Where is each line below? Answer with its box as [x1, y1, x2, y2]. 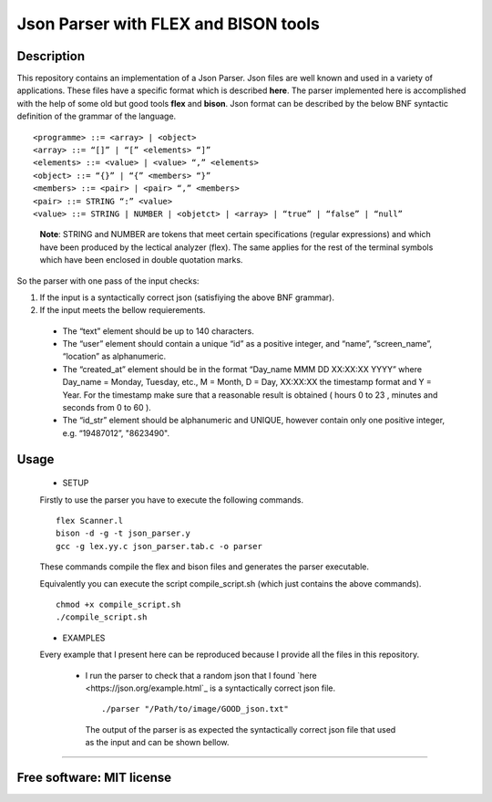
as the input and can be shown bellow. [85, 737, 230, 748]
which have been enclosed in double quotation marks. [39, 255, 243, 266]
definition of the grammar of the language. [16, 110, 177, 122]
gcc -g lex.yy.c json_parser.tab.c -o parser [56, 541, 263, 551]
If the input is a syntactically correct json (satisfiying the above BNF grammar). [39, 292, 335, 303]
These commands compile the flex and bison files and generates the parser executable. [39, 561, 369, 572]
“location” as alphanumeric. [62, 351, 167, 362]
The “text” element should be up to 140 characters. [62, 325, 254, 337]
